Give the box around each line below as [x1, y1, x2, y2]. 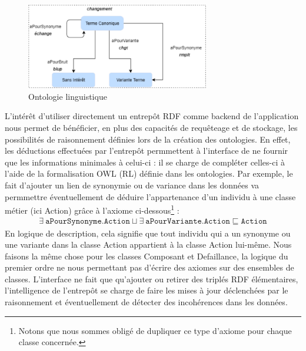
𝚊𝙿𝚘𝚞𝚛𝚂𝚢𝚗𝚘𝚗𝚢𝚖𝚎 [45, 217, 102, 226]
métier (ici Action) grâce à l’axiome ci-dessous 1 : [5, 203, 179, 216]
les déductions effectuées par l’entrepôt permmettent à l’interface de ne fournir [5, 144, 288, 157]
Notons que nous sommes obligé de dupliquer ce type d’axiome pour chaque [18, 324, 292, 336]
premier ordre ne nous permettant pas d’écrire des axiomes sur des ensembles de [5, 261, 294, 274]
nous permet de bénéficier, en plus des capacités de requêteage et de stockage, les [5, 122, 298, 134]
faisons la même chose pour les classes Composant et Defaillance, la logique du [5, 249, 288, 262]
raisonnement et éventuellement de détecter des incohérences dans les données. [5, 296, 288, 308]
